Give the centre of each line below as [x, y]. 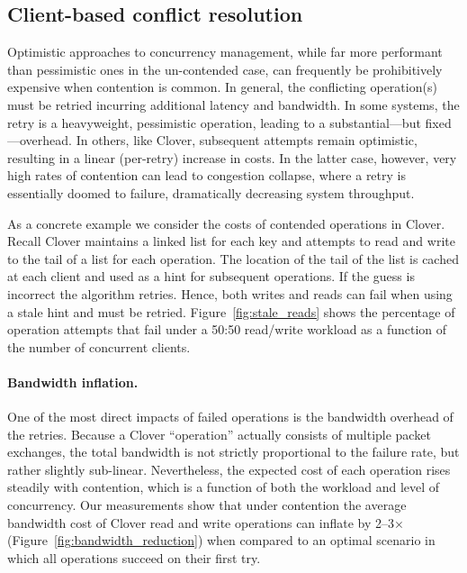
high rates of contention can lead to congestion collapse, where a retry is [207, 175]
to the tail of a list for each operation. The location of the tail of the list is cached [233, 258]
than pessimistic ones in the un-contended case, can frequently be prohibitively [225, 69]
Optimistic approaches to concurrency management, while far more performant [225, 52]
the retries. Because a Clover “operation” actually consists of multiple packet [219, 434]
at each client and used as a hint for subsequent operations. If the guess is [211, 276]
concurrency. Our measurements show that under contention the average [207, 505]
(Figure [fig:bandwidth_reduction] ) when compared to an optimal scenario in [221, 540]
